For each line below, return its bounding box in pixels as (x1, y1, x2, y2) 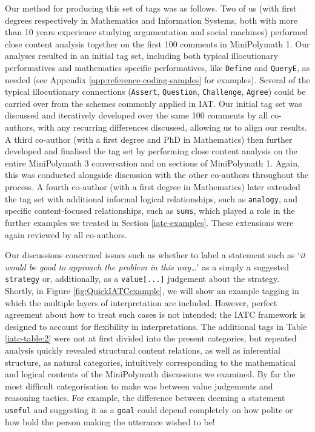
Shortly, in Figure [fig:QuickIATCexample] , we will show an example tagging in (5, 284, 299, 297)
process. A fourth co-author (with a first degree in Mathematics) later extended (5, 180, 300, 193)
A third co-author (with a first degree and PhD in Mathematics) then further (5, 132, 293, 145)
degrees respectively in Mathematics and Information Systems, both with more (5, 13, 298, 26)
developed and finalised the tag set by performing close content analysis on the (5, 145, 297, 157)
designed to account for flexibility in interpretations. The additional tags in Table (5, 320, 307, 332)
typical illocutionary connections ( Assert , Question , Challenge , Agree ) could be (5, 85, 306, 98)
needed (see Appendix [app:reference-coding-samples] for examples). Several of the (5, 73, 310, 86)
